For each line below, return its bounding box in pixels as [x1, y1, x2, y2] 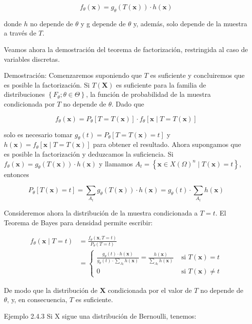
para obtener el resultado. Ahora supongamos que [93, 139, 241, 149]
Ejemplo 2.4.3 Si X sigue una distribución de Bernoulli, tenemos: [4, 310, 197, 321]
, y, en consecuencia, [7, 294, 67, 305]
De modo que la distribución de [4, 285, 98, 295]
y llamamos [99, 158, 133, 168]
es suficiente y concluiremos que [150, 70, 245, 80]
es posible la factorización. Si [4, 79, 90, 90]
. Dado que [111, 98, 144, 108]
